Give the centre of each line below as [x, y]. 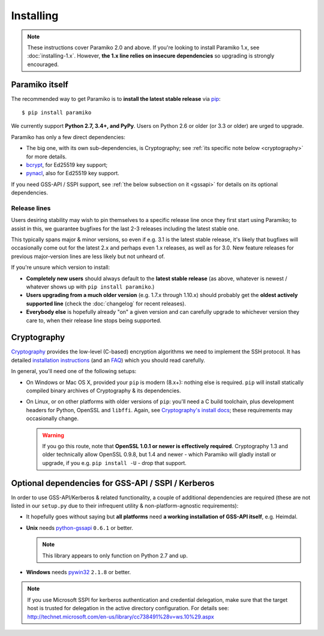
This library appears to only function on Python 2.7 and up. [115, 556]
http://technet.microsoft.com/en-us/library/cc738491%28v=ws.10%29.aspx [121, 616]
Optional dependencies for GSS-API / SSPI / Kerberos [113, 483]
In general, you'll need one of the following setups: [74, 371]
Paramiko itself [40, 84]
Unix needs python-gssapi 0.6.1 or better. [79, 527]
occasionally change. [52, 418]
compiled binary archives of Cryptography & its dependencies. [103, 391]
